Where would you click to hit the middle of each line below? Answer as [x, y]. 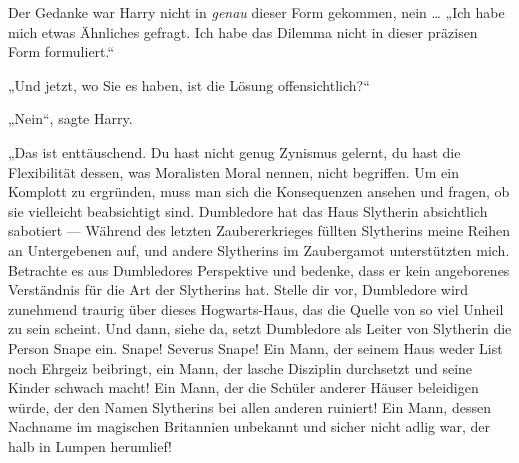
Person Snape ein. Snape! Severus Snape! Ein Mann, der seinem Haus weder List [255, 347]
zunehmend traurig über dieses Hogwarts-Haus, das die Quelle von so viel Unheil [256, 308]
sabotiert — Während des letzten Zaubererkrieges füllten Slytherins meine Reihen [259, 230]
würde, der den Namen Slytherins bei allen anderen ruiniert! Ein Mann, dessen [249, 406]
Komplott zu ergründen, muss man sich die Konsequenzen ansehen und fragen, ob [259, 191]
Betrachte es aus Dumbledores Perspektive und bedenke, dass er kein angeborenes [259, 269]
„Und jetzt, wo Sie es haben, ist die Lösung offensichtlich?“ [189, 84]
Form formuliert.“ [61, 51]
